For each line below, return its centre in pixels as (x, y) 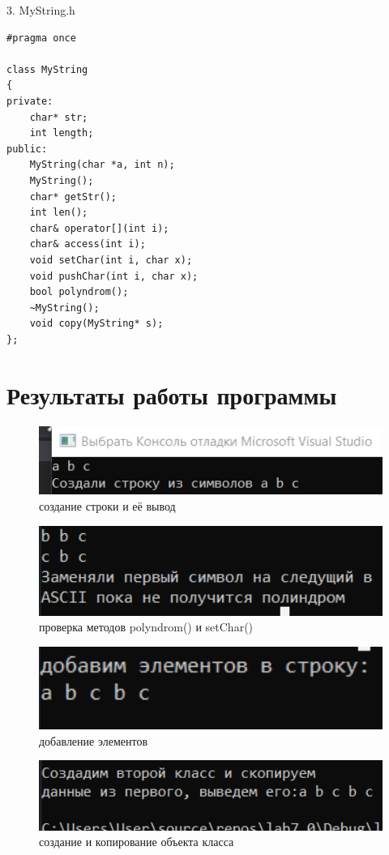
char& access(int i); (88, 244)
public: (27, 149)
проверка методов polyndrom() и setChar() (146, 627)
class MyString (47, 69)
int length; (62, 133)
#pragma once (41, 38)
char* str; (59, 117)
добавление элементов (94, 740)
